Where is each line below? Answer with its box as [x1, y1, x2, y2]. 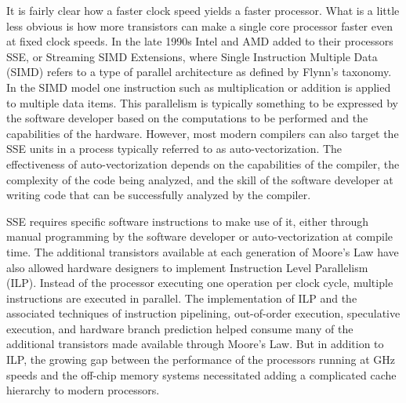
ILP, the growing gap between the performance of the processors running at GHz [6, 351, 396, 368]
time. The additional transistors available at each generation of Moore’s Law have [6, 243, 399, 260]
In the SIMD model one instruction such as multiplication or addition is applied [6, 78, 391, 95]
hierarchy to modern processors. [6, 382, 160, 398]
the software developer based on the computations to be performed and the [6, 110, 368, 126]
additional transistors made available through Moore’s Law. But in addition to [6, 336, 384, 352]
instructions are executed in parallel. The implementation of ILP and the [6, 289, 357, 306]
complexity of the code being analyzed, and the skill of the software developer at [6, 171, 393, 187]
